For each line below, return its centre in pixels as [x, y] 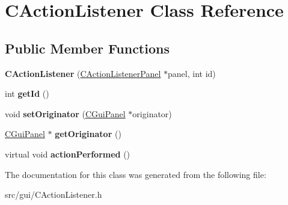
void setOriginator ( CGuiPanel [65, 113]
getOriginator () [88, 134]
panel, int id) [192, 73]
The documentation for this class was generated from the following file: [136, 174]
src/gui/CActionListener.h [54, 194]
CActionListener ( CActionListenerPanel [83, 73]
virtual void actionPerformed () [68, 154]
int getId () [27, 93]
